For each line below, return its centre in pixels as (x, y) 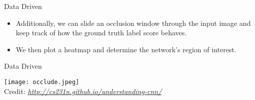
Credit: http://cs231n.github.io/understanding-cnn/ (83, 91)
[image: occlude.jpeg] (42, 82)
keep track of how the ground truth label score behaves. (101, 33)
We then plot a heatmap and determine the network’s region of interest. (126, 49)
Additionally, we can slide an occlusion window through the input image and (133, 23)
